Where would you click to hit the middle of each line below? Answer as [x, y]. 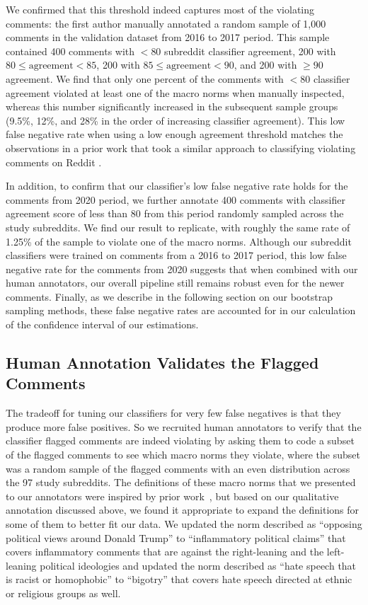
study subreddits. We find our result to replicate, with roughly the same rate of [178, 227]
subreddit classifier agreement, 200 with [250, 51]
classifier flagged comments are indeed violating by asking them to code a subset [180, 440]
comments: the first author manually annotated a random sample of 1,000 [166, 23]
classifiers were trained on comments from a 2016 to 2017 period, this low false [176, 255]
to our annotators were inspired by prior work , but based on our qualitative [172, 496]
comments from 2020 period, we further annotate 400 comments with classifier [176, 199]
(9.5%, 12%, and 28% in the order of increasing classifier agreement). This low [176, 120]
